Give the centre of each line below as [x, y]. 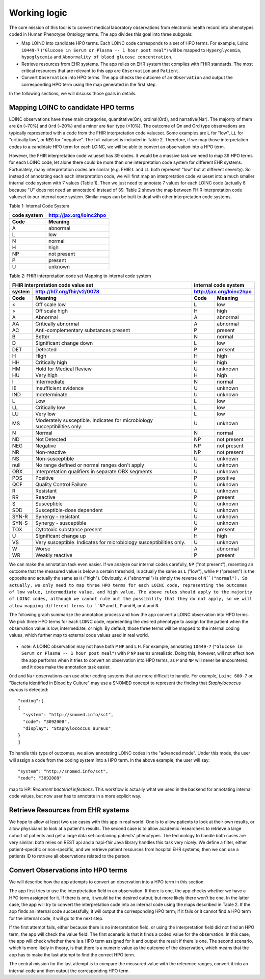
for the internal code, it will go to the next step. [56, 918]
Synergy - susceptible [61, 523]
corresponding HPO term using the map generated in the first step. [89, 84]
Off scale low [51, 305]
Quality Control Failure [61, 485]
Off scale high [52, 311]
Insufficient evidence [59, 388]
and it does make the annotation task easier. [66, 667]
